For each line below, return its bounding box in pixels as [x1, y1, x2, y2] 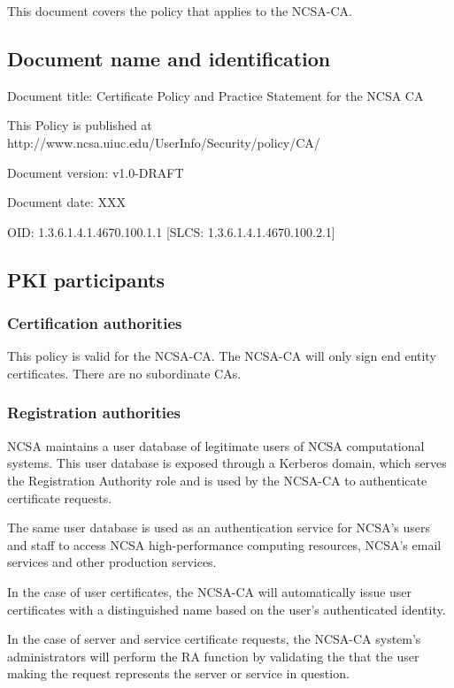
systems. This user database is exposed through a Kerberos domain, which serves [7, 454, 447, 472]
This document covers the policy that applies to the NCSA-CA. [7, 2, 352, 19]
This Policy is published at [7, 116, 152, 134]
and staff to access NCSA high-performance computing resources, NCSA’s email [7, 535, 442, 554]
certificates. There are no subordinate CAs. [7, 363, 242, 382]
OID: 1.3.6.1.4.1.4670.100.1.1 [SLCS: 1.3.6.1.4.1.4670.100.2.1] [7, 222, 335, 241]
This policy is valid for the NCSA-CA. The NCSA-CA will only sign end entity [7, 347, 436, 365]
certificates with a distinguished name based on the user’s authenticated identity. [7, 600, 446, 618]
